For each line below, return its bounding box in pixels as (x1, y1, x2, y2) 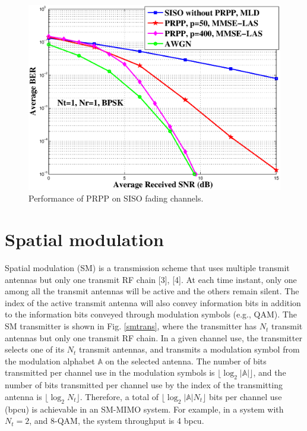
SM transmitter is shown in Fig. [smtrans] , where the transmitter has (5, 320, 257, 332)
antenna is (5, 390, 42, 402)
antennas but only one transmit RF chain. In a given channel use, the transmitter (5, 331, 302, 344)
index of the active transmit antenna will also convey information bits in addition (5, 296, 301, 309)
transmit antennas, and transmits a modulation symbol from (79, 343, 300, 356)
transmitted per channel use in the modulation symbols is (5, 366, 215, 379)
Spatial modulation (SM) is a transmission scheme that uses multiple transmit (5, 262, 290, 274)
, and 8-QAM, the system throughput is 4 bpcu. (29, 414, 204, 427)
